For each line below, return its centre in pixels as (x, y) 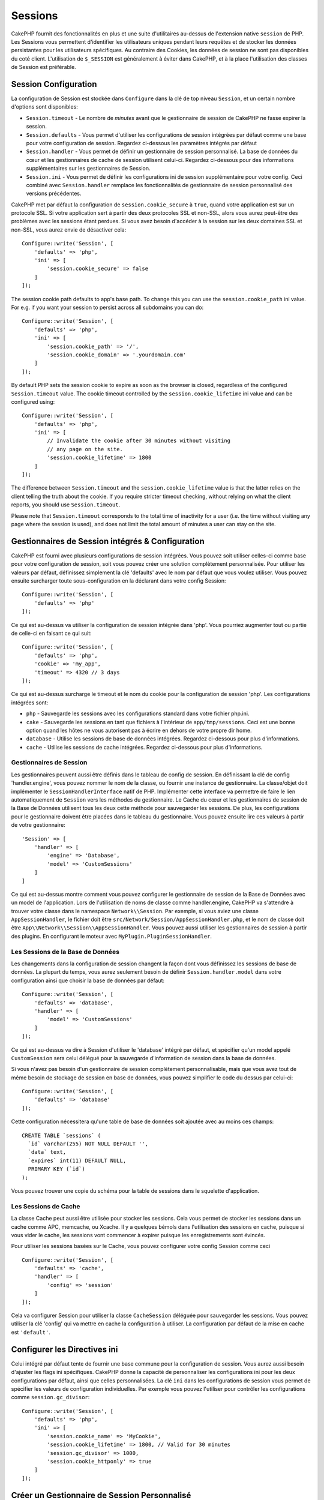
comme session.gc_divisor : (50, 1397)
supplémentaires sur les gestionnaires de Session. (88, 169)
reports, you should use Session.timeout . (66, 505)
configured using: (33, 401)
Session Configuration (54, 84)
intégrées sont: (30, 703)
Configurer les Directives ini (64, 1349)
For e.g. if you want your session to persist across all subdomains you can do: (107, 307)
